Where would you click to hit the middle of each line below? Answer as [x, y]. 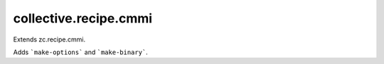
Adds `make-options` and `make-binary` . [81, 52]
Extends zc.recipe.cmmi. [49, 39]
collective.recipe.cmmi [83, 18]
